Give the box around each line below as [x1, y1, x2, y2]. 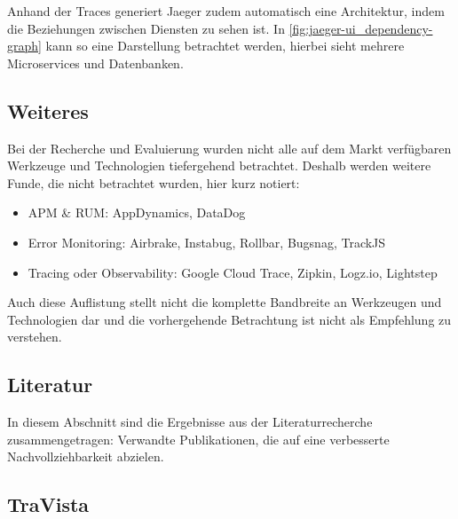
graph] [7, 36, 42, 55]
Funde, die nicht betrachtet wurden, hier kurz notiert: [7, 173, 300, 192]
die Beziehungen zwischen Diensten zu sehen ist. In [7, 19, 285, 37]
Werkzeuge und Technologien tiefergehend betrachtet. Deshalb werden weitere [7, 156, 431, 175]
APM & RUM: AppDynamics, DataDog [28, 203, 246, 222]
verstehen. [7, 327, 62, 346]
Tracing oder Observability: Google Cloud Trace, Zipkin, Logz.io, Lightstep [28, 263, 438, 281]
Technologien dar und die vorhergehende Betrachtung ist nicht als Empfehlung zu [7, 310, 452, 328]
